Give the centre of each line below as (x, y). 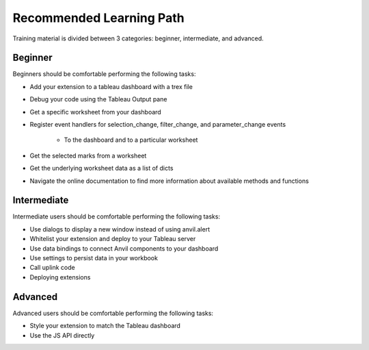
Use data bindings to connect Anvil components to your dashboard (124, 248)
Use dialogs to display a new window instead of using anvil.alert (120, 229)
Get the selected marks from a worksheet (88, 155)
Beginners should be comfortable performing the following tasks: (104, 74)
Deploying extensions (60, 277)
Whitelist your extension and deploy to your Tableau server (113, 239)
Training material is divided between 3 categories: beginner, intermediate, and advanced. (138, 38)
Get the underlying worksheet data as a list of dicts (101, 168)
